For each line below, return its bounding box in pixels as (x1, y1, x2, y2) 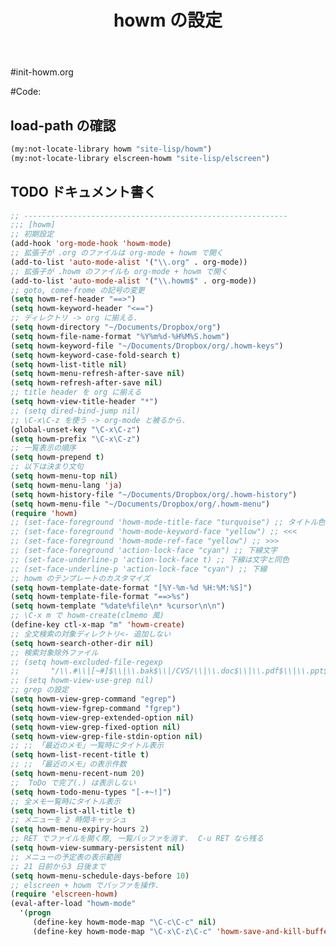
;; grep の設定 (10, 685, 69, 695)
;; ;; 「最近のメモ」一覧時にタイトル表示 (10, 741, 165, 751)
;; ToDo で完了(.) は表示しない (10, 777, 137, 788)
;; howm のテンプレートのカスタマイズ (10, 573, 151, 583)
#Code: (10, 86, 42, 98)
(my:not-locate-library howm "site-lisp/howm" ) (10, 144, 213, 154)
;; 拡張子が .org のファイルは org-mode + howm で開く (10, 248, 224, 258)
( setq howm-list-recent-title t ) (10, 750, 150, 760)
